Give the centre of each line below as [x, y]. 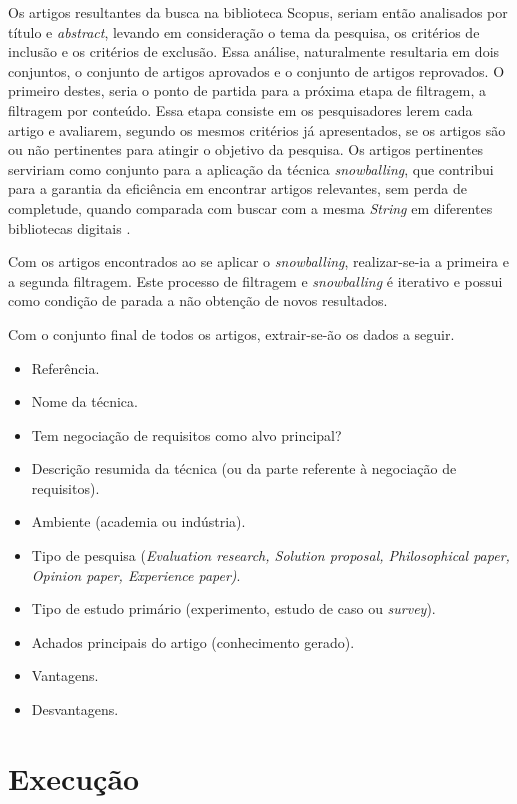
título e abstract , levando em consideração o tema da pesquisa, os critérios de [244, 31]
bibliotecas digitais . [69, 227]
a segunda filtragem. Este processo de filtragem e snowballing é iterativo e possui [255, 280]
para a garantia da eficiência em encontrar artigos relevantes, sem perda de [237, 188]
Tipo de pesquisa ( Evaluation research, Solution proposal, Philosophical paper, [270, 555]
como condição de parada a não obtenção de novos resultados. [198, 300]
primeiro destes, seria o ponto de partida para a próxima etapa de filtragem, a [247, 90]
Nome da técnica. [84, 401]
